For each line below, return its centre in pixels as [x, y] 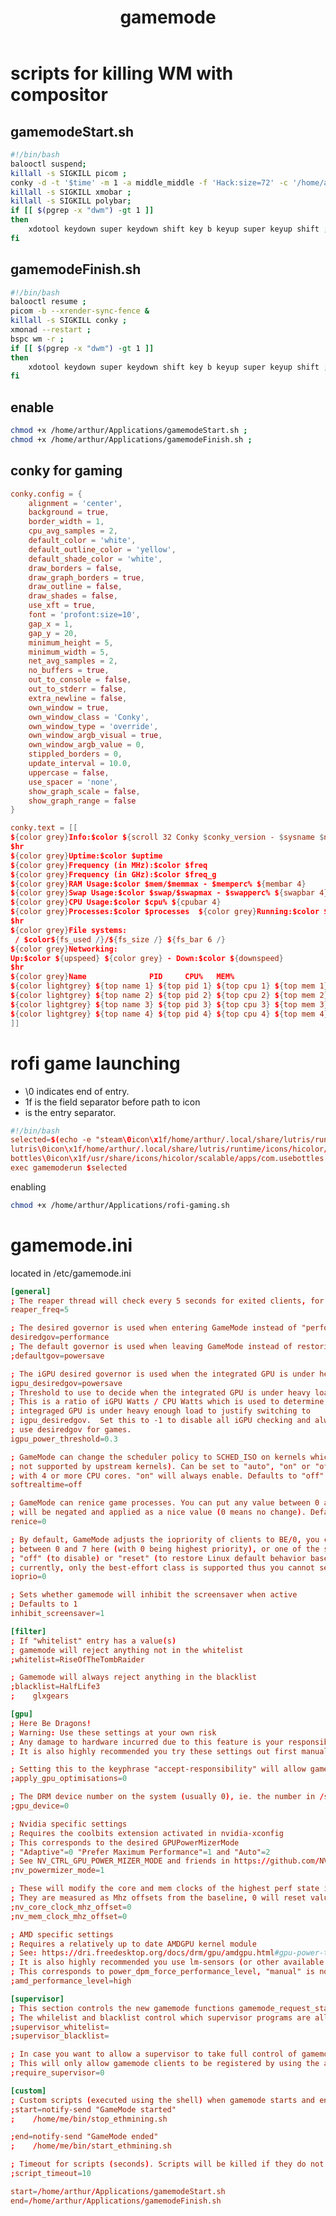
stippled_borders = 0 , [75, 754]
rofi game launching [95, 1063]
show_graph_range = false [82, 801]
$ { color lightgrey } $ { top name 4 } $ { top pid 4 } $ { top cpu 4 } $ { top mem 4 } [169, 1014]
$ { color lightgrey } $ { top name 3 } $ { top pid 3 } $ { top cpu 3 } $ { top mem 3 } [169, 1004]
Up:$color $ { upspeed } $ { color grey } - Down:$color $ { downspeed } [147, 958]
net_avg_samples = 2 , [73, 661]
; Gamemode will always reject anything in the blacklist [133, 1677]
